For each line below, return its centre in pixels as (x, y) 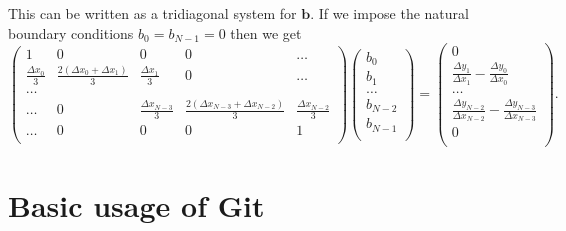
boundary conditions (71, 32)
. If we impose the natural (389, 13)
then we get (266, 32)
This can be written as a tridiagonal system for (152, 13)
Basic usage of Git (136, 204)
